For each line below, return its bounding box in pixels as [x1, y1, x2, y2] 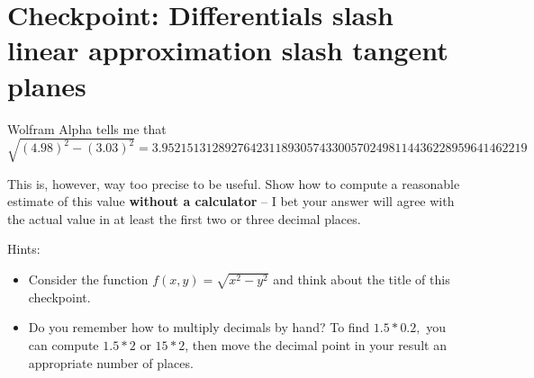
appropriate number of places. [28, 353, 194, 372]
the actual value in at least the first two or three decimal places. [7, 209, 361, 228]
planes [7, 67, 86, 103]
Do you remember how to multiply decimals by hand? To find [28, 318, 370, 337]
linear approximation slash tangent [7, 31, 448, 68]
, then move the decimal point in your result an [185, 335, 447, 354]
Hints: [7, 239, 41, 258]
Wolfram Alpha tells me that [7, 119, 167, 138]
